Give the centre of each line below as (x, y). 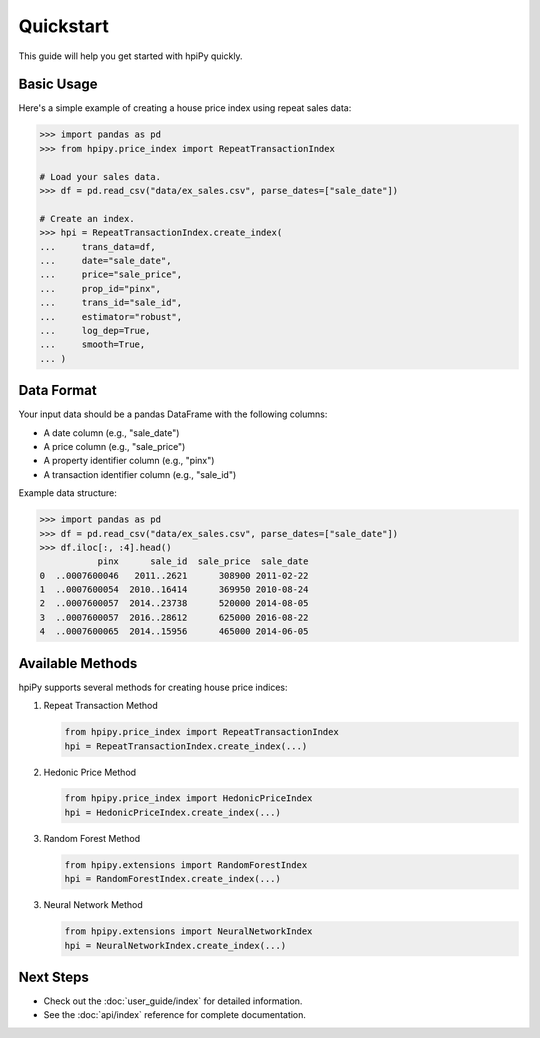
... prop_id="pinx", (100, 288)
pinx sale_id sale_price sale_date (203, 561)
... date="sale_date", (105, 260)
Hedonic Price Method (90, 772)
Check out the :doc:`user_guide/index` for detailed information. (173, 1001)
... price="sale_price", (111, 274)
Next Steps (53, 977)
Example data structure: (67, 493)
